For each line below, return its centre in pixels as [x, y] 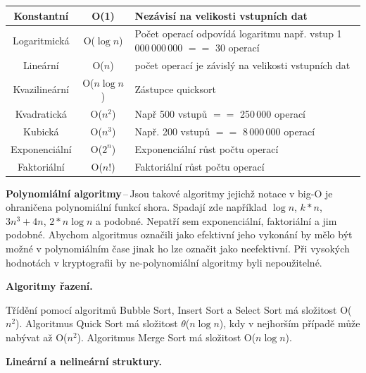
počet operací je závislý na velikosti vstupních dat [242, 65]
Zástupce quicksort [175, 89]
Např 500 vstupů [171, 114]
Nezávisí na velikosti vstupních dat [221, 15]
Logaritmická [41, 41]
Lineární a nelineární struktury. [84, 361]
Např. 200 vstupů [172, 131]
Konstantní [41, 15]
